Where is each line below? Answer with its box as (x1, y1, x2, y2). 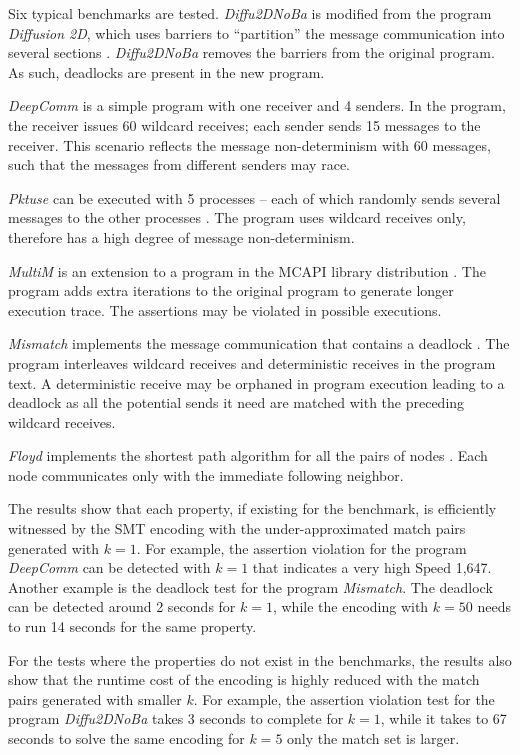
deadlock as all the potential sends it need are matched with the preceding (8, 392, 465, 413)
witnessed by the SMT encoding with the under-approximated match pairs (8, 518, 466, 539)
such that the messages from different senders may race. (8, 154, 350, 175)
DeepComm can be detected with (8, 557, 211, 578)
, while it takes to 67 (380, 708, 507, 729)
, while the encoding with (272, 596, 429, 617)
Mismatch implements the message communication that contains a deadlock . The (8, 333, 510, 354)
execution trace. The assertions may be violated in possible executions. (8, 299, 442, 320)
